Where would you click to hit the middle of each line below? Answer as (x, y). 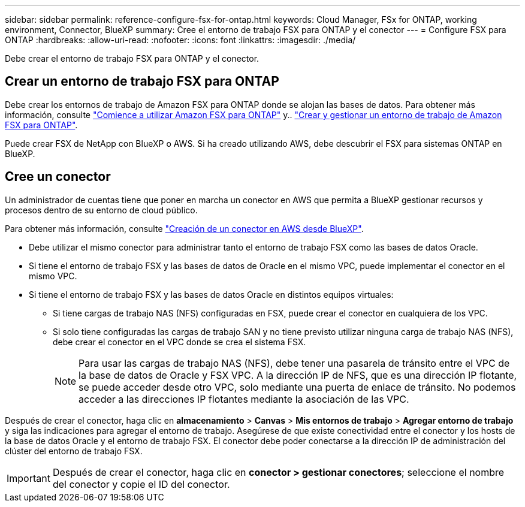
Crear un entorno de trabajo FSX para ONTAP (142, 82)
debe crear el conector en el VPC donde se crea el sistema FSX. (179, 342)
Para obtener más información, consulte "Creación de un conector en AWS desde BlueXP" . (184, 228)
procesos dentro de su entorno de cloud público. (101, 210)
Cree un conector (58, 177)
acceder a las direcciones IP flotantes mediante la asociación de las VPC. (244, 399)
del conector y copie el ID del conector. (141, 484)
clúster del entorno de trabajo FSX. (74, 451)
